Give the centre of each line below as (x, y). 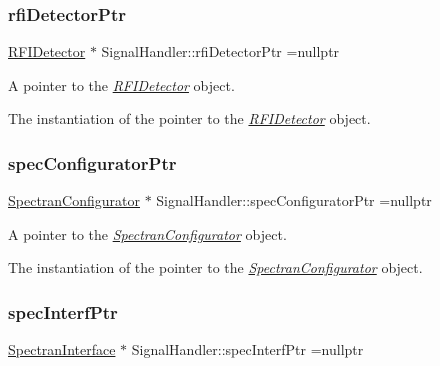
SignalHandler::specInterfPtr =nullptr (247, 349)
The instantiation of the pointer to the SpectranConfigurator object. (215, 267)
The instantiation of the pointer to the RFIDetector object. (189, 118)
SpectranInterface (62, 349)
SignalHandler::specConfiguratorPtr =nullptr (294, 200)
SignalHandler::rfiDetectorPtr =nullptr (220, 51)
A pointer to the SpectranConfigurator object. (147, 233)
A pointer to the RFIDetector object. (121, 84)
